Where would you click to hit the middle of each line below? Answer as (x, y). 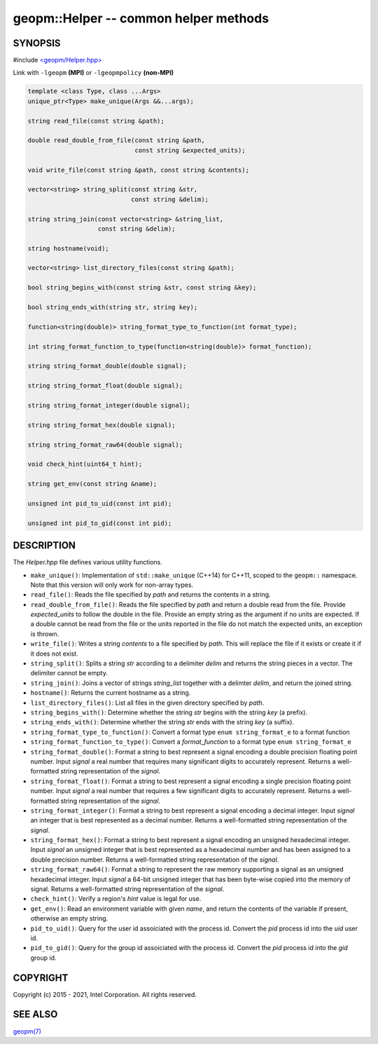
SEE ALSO (35, 1014)
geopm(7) (27, 1031)
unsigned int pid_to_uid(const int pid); (100, 503)
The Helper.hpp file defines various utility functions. (87, 562)
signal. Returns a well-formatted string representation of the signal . (127, 889)
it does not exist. (54, 653)
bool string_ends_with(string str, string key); (113, 307)
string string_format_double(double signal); (107, 366)
